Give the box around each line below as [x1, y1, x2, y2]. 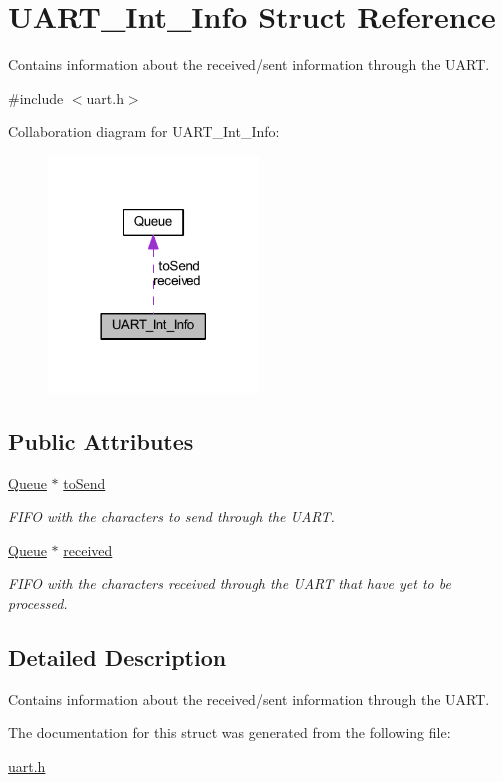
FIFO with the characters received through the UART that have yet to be [8, 573, 451, 594]
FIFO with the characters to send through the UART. [8, 506, 335, 527]
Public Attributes [8, 425, 194, 456]
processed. [8, 592, 68, 613]
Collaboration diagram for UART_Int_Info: [8, 121, 280, 142]
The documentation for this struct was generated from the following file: [8, 722, 451, 743]
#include [8, 87, 64, 108]
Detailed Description [8, 641, 227, 672]
